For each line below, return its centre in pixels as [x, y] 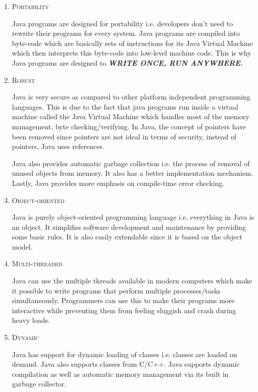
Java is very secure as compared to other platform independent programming [131, 97]
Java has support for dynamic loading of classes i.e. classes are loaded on [124, 354]
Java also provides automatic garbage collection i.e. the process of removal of [131, 163]
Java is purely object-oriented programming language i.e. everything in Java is [133, 217]
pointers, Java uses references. [58, 146]
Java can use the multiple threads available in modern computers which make [132, 281]
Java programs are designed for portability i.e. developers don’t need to [122, 23]
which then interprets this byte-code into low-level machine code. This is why [132, 53]
